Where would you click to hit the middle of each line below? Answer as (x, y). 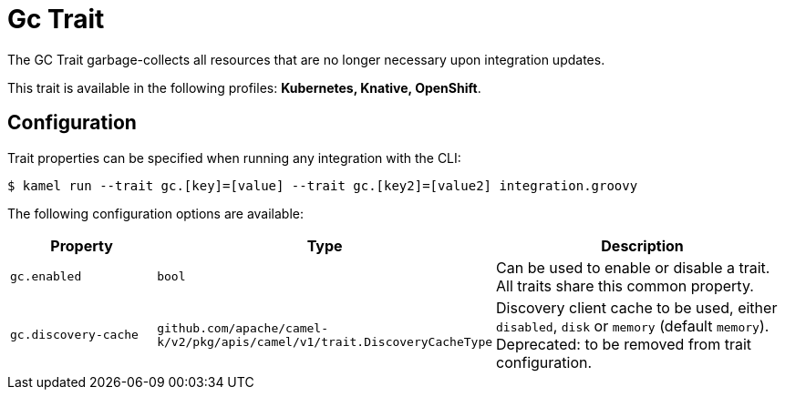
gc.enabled (46, 277)
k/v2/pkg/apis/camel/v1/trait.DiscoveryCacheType (325, 341)
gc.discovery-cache (74, 335)
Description (642, 245)
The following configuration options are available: (156, 213)
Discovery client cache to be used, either (637, 307)
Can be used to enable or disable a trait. (633, 267)
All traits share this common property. (625, 285)
